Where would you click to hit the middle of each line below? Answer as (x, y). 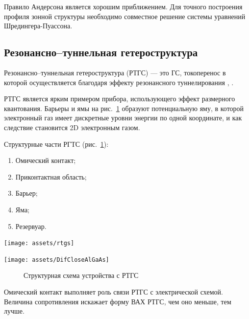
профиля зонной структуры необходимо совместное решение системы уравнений (125, 16)
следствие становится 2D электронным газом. (72, 127)
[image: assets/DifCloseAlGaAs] (57, 260)
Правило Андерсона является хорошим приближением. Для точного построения (123, 6)
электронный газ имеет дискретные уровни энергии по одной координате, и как (123, 118)
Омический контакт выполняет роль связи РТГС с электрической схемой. (113, 292)
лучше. (14, 311)
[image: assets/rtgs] (39, 243)
